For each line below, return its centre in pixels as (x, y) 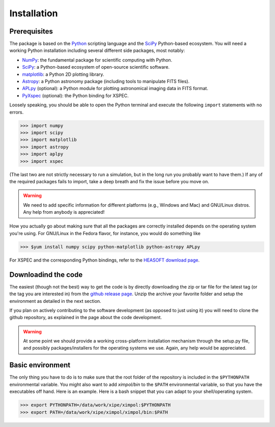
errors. (17, 112)
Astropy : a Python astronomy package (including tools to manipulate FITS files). (106, 81)
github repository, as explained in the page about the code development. (86, 318)
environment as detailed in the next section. (55, 301)
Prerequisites (31, 31)
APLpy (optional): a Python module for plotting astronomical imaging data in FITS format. (115, 89)
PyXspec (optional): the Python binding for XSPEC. (76, 95)
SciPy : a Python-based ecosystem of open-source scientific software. (96, 67)
